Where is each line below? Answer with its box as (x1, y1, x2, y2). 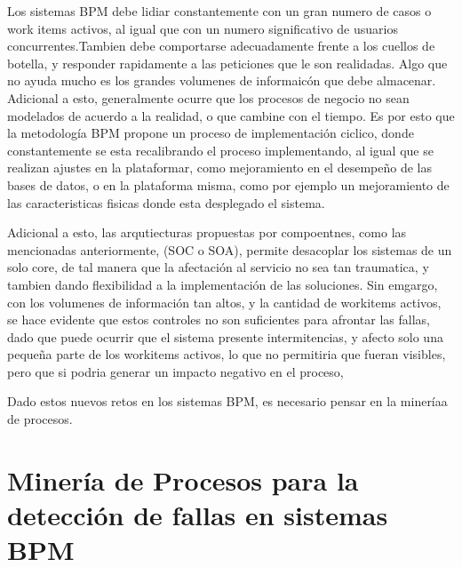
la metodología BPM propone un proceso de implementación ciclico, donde (7, 124, 414, 142)
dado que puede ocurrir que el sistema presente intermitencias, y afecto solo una (7, 327, 443, 346)
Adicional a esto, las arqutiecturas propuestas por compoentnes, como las (7, 223, 407, 242)
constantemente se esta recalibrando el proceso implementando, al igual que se (7, 140, 434, 159)
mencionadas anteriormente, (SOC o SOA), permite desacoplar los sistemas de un (7, 240, 452, 259)
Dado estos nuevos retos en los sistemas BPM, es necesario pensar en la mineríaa (7, 392, 448, 411)
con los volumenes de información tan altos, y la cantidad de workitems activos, (7, 292, 442, 311)
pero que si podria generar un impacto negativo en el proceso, (7, 362, 344, 380)
